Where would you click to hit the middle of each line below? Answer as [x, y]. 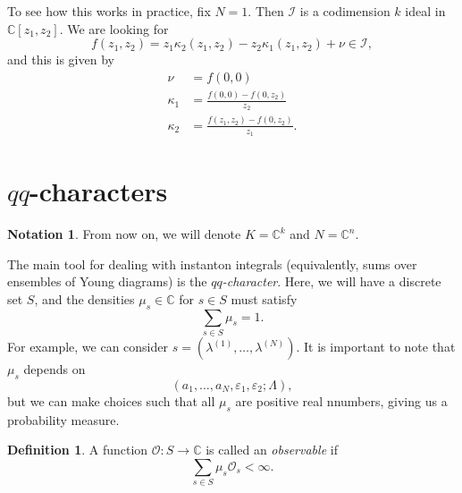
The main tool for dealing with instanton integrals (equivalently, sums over [212, 263]
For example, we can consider [88, 346]
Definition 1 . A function [78, 450]
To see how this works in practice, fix [109, 11]
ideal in [425, 11]
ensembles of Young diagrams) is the [107, 281]
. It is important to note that [376, 346]
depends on [55, 369]
